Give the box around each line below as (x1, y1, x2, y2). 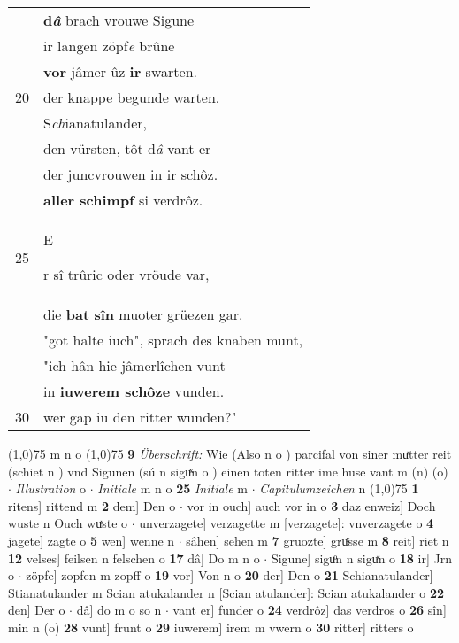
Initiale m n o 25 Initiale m (97, 479, 248, 498)
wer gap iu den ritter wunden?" (43, 407, 237, 427)
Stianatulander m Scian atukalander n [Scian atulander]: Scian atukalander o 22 (8, 583, 445, 601)
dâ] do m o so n (76, 600, 162, 619)
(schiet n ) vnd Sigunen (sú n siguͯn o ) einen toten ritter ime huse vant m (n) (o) (8, 461, 448, 480)
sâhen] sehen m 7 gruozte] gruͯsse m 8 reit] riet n (186, 531, 449, 549)
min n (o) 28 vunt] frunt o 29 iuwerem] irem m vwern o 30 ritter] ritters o (8, 617, 414, 636)
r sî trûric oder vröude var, (43, 264, 210, 284)
